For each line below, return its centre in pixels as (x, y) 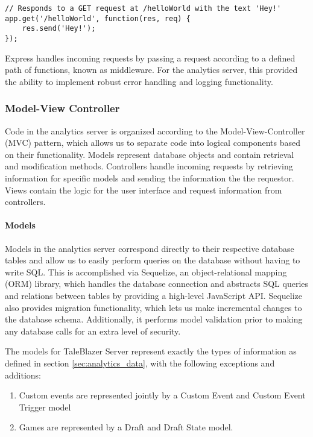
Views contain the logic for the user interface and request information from (144, 190)
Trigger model (45, 407)
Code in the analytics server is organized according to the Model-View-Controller (155, 130)
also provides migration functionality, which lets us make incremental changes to (153, 307)
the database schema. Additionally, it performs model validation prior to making (154, 319)
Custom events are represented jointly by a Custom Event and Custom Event (162, 395)
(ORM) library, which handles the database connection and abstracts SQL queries (157, 284)
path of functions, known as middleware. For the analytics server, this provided (151, 70)
